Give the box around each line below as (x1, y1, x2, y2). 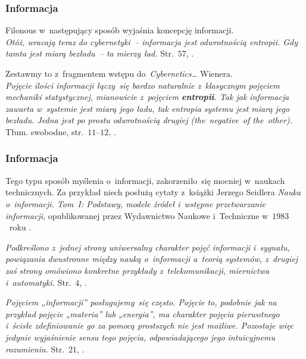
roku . (9, 221, 32, 233)
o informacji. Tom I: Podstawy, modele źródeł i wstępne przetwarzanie (5, 197, 266, 210)
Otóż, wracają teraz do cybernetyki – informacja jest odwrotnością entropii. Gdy (5, 35, 298, 48)
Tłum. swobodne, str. (5, 125, 84, 138)
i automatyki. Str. (5, 276, 71, 288)
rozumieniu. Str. (5, 342, 65, 355)
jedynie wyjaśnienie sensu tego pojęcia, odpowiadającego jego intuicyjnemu (5, 330, 276, 343)
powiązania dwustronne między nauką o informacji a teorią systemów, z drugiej (5, 252, 298, 265)
